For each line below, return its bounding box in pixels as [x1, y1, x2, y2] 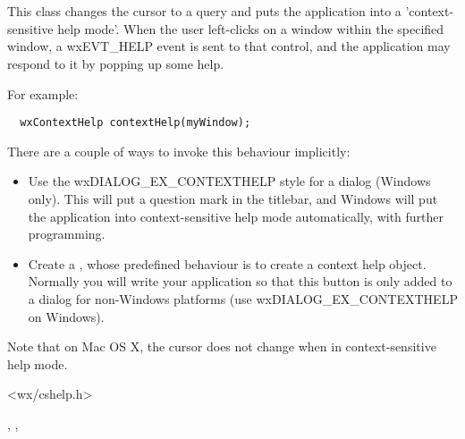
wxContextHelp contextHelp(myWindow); [20, 116, 251, 130]
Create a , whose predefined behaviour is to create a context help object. [28, 254, 427, 273]
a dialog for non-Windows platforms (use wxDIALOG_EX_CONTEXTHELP [28, 289, 458, 308]
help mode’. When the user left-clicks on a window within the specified [57, 19, 444, 38]
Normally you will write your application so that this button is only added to [28, 272, 452, 291]
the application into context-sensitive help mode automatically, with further [28, 207, 444, 225]
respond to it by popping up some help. [7, 54, 224, 72]
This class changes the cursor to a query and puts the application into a [7, 2, 402, 21]
